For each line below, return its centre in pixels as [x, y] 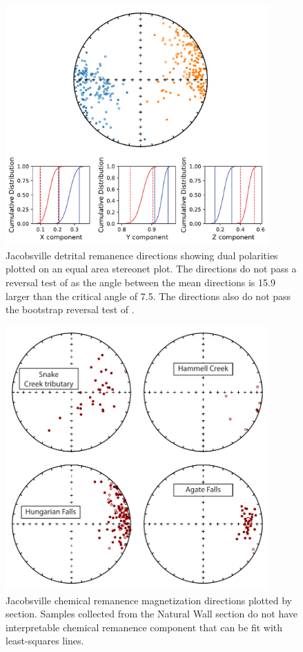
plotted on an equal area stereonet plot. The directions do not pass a [151, 269]
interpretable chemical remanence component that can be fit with [144, 627]
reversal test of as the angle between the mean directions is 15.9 [140, 282]
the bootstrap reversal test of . [70, 309]
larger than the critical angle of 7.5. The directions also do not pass [148, 296]
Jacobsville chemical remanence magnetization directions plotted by [149, 600]
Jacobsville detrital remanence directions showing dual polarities [142, 255]
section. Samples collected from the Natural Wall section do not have [152, 614]
